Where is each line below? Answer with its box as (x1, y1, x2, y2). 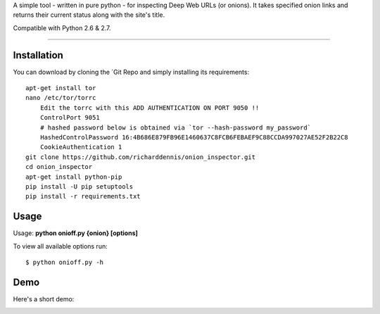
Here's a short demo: (13, 294, 75, 303)
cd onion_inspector (25, 163, 93, 171)
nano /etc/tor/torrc (25, 94, 96, 102)
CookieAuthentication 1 (39, 143, 122, 151)
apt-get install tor (25, 84, 96, 92)
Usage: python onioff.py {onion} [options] (13, 229, 139, 237)
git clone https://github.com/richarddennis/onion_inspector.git (25, 153, 256, 161)
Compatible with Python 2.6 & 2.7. (13, 23, 111, 32)
